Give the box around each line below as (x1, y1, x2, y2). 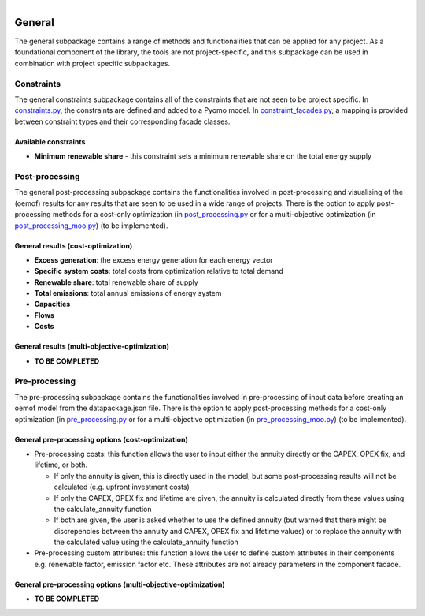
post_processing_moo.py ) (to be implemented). (14, 221, 168, 230)
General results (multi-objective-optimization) (14, 342, 169, 351)
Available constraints (14, 136, 86, 146)
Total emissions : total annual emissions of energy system (34, 289, 222, 298)
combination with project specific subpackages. (14, 58, 171, 68)
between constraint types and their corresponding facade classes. (14, 117, 231, 126)
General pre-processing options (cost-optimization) (14, 435, 189, 444)
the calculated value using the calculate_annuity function (54, 537, 239, 547)
